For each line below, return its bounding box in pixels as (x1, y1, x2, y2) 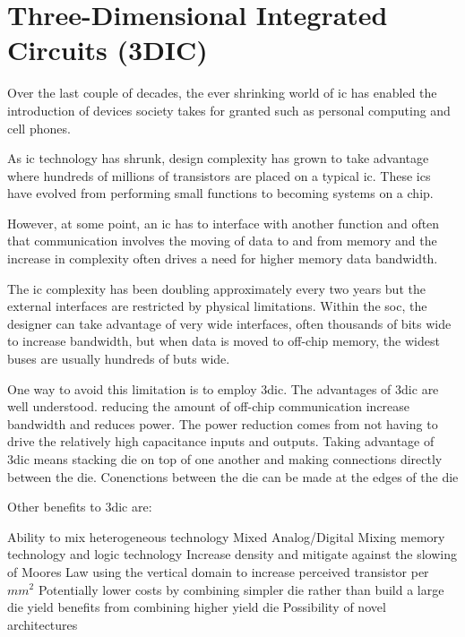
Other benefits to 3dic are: (7, 497, 152, 516)
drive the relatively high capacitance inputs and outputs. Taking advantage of (7, 432, 435, 451)
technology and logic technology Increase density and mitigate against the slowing (7, 545, 457, 564)
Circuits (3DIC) (7, 31, 208, 68)
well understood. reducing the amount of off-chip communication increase (7, 397, 410, 416)
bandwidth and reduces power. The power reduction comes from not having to (7, 414, 438, 433)
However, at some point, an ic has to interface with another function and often (7, 213, 440, 232)
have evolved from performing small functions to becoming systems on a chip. (7, 184, 434, 202)
